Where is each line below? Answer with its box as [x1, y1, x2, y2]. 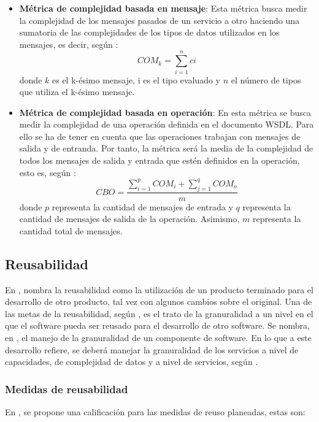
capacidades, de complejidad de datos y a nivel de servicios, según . [5, 355, 258, 368]
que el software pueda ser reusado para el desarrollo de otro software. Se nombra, [5, 319, 310, 332]
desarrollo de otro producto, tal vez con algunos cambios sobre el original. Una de [5, 295, 312, 308]
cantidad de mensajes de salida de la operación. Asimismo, [19, 212, 240, 225]
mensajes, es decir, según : [19, 37, 118, 50]
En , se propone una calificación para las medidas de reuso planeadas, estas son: [5, 405, 306, 418]
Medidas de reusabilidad [5, 381, 128, 396]
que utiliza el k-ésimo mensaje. [19, 85, 135, 98]
